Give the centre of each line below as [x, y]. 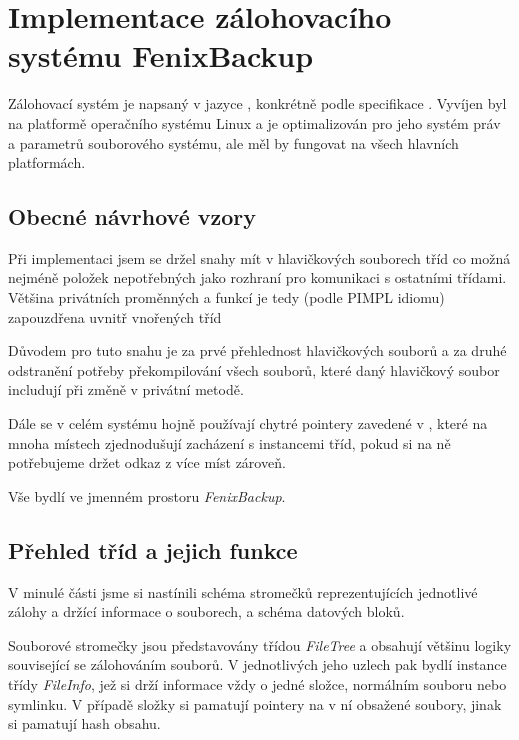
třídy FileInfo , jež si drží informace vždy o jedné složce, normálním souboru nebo [257, 684]
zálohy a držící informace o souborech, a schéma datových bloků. [206, 611]
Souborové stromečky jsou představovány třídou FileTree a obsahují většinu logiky [260, 644]
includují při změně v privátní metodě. [126, 389]
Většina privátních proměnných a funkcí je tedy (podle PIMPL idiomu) [226, 297]
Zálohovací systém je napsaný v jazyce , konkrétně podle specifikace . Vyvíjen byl [257, 103]
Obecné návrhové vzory [132, 216]
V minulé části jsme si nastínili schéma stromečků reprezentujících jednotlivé [243, 591]
